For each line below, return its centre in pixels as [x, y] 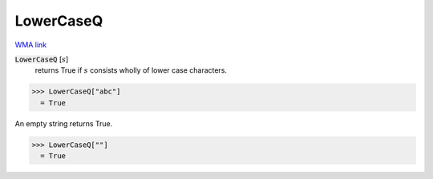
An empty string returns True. [64, 123]
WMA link [31, 45]
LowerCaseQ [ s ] [42, 59]
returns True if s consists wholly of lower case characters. [131, 70]
